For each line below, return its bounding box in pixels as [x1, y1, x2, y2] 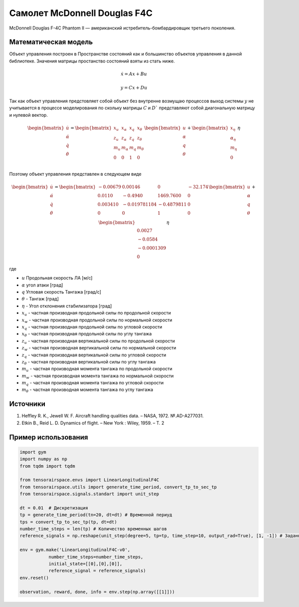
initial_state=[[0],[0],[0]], [48, 561, 123, 567]
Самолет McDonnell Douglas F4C [9, 7, 153, 18]
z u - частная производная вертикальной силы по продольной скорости [21, 337, 175, 345]
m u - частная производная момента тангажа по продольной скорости [21, 366, 173, 373]
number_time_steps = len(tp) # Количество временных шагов [19, 526, 167, 532]
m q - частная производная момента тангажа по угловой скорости [21, 380, 164, 387]
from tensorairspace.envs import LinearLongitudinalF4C [19, 477, 159, 483]
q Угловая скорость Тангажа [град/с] [21, 289, 102, 295]
